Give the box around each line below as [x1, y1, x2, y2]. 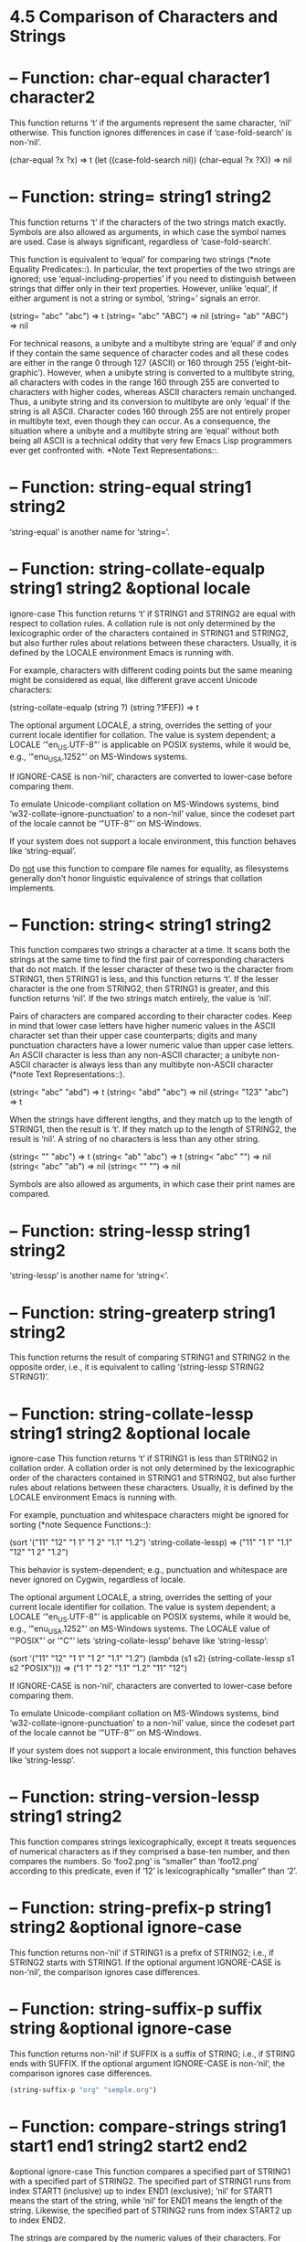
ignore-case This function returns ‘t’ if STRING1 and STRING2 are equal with [9, 608, 296, 619]
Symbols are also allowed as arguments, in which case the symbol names [9, 227, 287, 238]
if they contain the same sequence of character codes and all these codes [9, 347, 290, 358]
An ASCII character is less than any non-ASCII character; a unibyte [9, 1050, 260, 1061]
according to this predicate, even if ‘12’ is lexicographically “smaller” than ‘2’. [9, 1865, 298, 1876]
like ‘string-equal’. [9, 845, 77, 856]
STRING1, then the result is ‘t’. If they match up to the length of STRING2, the [9, 1124, 297, 1135]
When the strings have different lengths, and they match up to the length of [9, 1114, 293, 1126]
